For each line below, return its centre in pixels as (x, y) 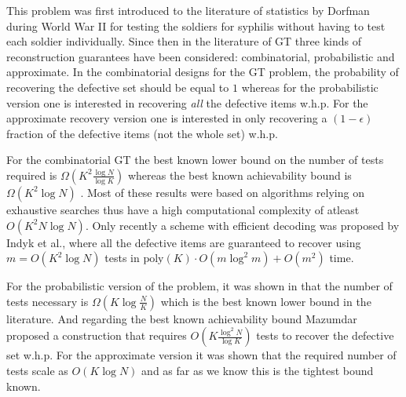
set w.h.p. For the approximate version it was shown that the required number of (201, 355)
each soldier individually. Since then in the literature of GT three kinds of (184, 41)
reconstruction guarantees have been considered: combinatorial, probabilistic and (201, 56)
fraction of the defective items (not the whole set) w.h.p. (142, 133)
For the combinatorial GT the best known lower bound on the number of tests (195, 160)
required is (32, 175)
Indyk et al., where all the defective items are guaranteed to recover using (184, 242)
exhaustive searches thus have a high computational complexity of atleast (183, 209)
